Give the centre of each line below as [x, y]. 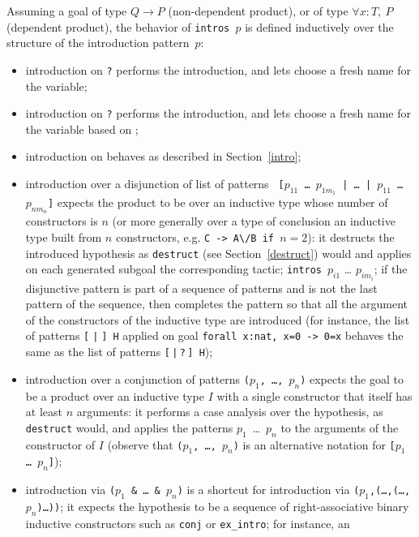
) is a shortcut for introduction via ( [268, 490]
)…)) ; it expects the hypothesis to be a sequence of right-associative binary [223, 506]
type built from [64, 236]
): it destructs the [351, 236]
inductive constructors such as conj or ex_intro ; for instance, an [188, 523]
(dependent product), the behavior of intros [118, 26]
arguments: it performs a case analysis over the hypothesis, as [230, 412]
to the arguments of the [340, 427]
